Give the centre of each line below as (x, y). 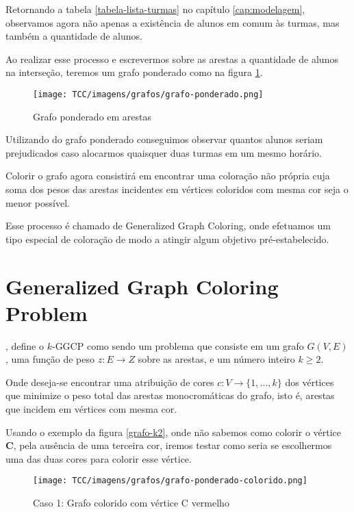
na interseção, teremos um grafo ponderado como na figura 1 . (134, 72)
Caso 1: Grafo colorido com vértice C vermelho (131, 503)
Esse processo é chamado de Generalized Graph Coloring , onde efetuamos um (168, 226)
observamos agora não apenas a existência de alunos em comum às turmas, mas (173, 22)
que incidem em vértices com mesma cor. (91, 409)
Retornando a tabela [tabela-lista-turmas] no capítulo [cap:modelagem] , (155, 9)
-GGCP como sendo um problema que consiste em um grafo (178, 345)
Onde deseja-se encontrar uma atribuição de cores (110, 382)
